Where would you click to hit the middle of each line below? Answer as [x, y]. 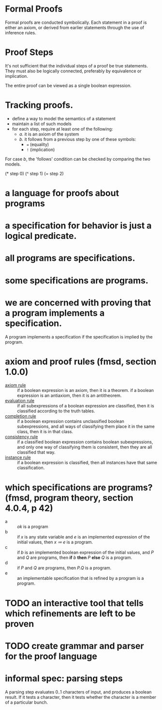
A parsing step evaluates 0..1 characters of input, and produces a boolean [78, 692]
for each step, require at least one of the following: [62, 129]
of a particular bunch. [27, 702]
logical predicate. [41, 236]
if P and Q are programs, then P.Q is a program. [64, 568]
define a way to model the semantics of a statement [64, 118]
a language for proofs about [62, 193]
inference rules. [21, 33]
